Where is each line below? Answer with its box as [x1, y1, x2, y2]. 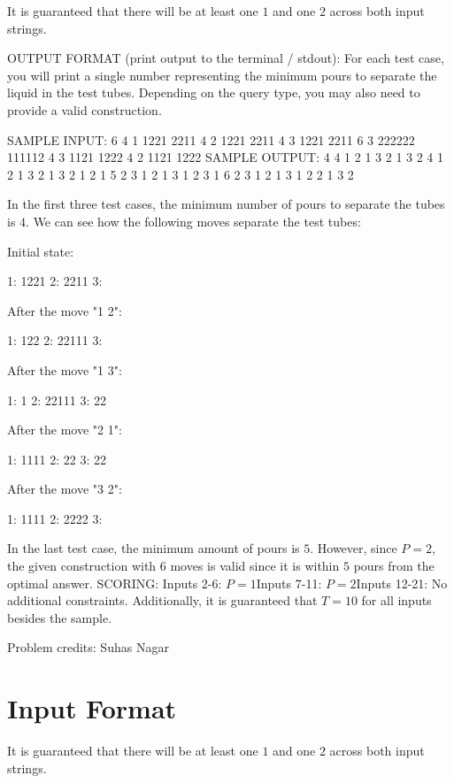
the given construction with [7, 557, 157, 575]
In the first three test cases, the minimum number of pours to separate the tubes [7, 195, 445, 213]
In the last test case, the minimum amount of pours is [7, 539, 300, 557]
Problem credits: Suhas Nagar [7, 638, 169, 656]
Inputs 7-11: [256, 573, 322, 592]
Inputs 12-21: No [356, 573, 448, 592]
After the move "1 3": [7, 360, 122, 379]
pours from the [353, 557, 435, 575]
